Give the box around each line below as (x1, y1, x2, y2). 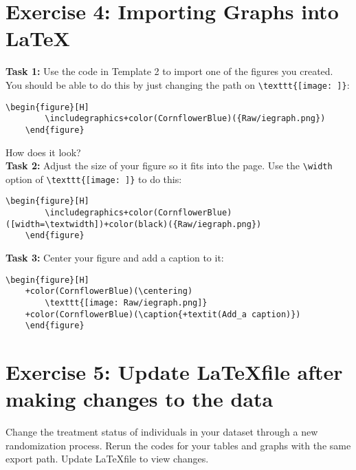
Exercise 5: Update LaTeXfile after (5, 358, 343, 386)
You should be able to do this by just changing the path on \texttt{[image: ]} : (5, 77, 350, 92)
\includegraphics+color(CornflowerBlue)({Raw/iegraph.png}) (45, 114, 326, 124)
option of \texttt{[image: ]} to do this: (5, 171, 182, 186)
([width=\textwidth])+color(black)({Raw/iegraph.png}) (5, 219, 262, 229)
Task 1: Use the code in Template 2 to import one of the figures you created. (5, 64, 333, 78)
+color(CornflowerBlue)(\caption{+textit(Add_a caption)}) (25, 309, 301, 319)
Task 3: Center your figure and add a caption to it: (5, 250, 224, 265)
